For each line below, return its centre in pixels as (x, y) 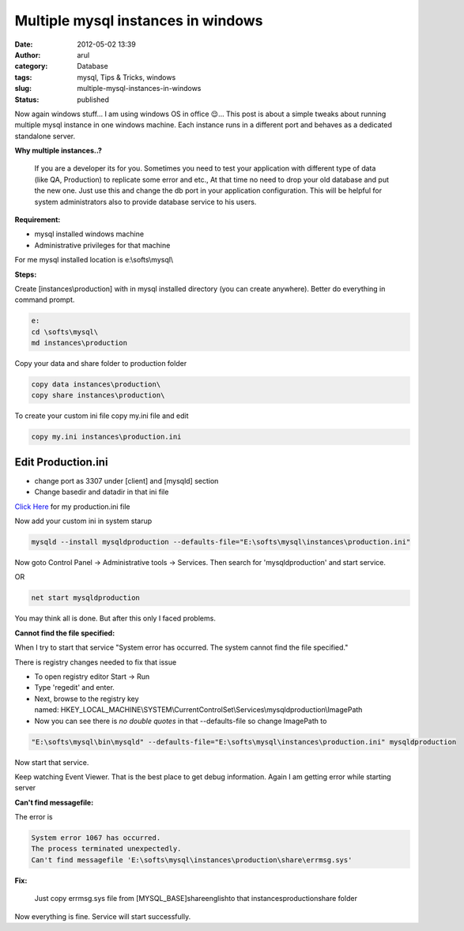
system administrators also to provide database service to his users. (145, 202)
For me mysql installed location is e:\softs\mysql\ (94, 260)
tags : (23, 77)
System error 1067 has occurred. (96, 838)
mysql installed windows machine (89, 234)
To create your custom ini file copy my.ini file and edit (102, 416)
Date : (24, 44)
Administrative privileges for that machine (102, 245)
